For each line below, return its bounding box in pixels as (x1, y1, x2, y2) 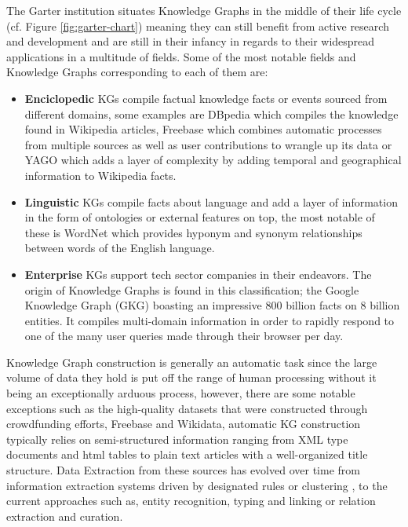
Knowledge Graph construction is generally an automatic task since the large (6, 353, 377, 370)
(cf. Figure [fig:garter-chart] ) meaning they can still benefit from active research (6, 17, 389, 34)
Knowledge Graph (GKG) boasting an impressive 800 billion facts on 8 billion (24, 297, 400, 313)
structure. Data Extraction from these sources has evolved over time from (6, 462, 360, 478)
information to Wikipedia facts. (24, 167, 177, 183)
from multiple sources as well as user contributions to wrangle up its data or (24, 136, 392, 152)
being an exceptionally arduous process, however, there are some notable (6, 385, 355, 401)
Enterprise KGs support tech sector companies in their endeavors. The (24, 265, 372, 282)
